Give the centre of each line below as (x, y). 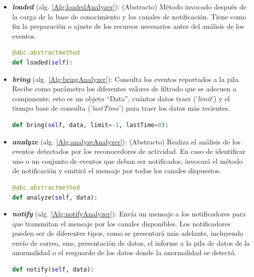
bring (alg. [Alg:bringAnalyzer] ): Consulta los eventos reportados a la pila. (126, 79)
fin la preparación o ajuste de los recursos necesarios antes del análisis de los (128, 26)
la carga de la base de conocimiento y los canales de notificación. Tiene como (129, 16)
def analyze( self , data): (55, 197)
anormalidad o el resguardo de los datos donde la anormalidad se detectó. (124, 252)
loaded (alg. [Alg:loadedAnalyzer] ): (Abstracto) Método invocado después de (129, 6)
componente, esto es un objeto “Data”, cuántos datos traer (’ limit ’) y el (121, 98)
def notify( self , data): (53, 270)
